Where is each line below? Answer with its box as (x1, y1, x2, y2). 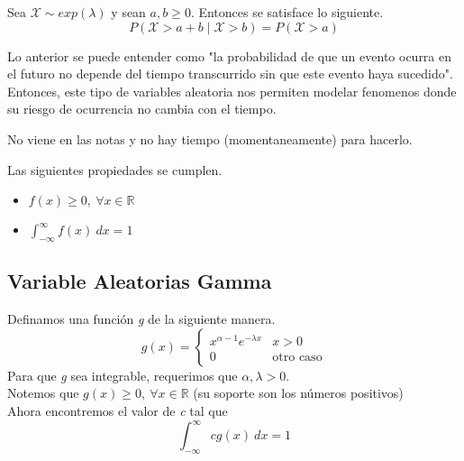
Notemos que (7, 383, 79, 402)
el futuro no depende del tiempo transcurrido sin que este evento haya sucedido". (7, 64, 453, 83)
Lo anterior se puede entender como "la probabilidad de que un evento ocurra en (7, 46, 452, 65)
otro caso (272, 350, 323, 364)
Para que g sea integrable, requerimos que (7, 365, 238, 384)
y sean (111, 3, 146, 21)
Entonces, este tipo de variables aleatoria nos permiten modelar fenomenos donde (7, 81, 457, 100)
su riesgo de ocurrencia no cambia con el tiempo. (7, 99, 277, 118)
